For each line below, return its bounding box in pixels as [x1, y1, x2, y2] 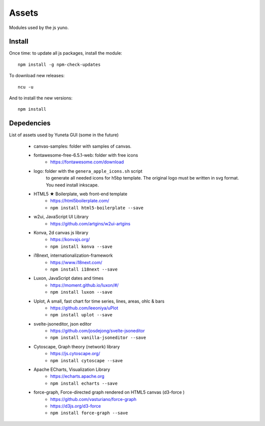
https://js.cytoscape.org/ [50, 351, 101, 357]
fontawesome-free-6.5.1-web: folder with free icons [33, 152, 138, 158]
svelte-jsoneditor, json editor [33, 321, 92, 327]
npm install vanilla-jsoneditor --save [50, 335, 146, 340]
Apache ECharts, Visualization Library [33, 366, 110, 372]
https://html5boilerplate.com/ [50, 198, 109, 204]
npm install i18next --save [50, 266, 118, 272]
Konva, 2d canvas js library [33, 230, 88, 236]
